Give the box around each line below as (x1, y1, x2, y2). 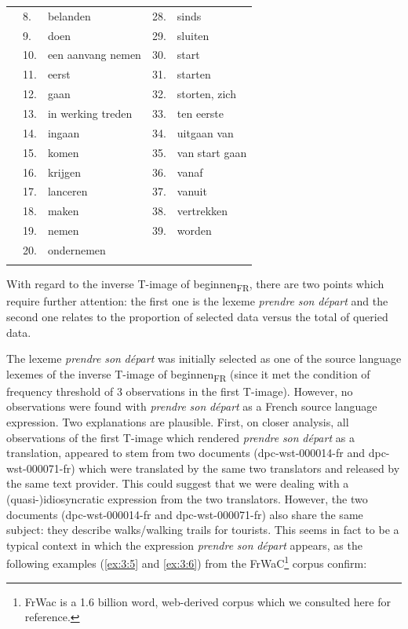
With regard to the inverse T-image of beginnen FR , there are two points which (6, 276, 384, 294)
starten (177, 66, 211, 82)
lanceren (47, 183, 88, 199)
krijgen (47, 163, 81, 180)
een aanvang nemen (47, 46, 141, 63)
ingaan (47, 124, 80, 141)
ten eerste (177, 104, 224, 121)
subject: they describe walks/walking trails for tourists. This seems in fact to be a (6, 521, 399, 538)
